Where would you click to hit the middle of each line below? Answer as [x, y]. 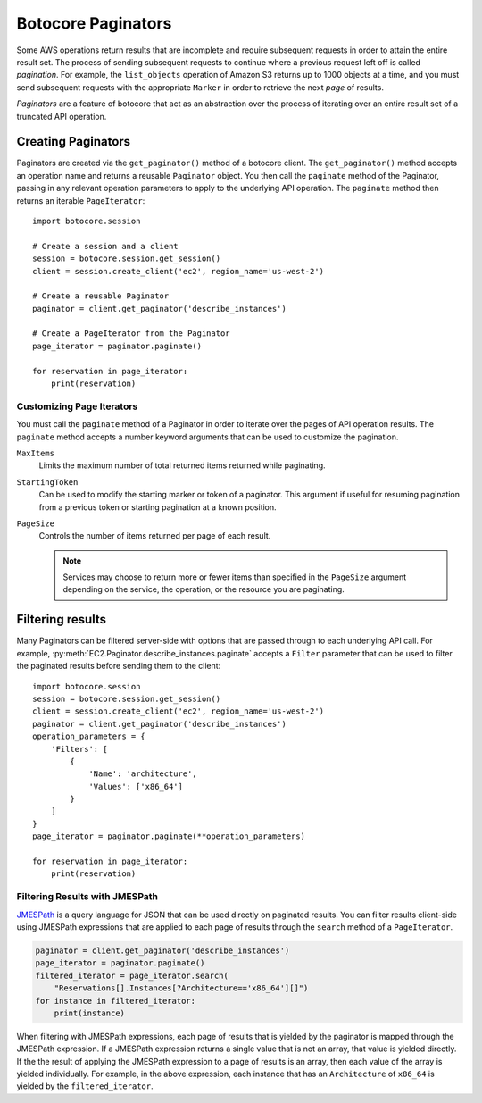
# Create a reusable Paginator [101, 296]
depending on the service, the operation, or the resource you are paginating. [204, 589]
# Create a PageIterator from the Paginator [132, 334]
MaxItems [36, 453]
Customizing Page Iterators [77, 406]
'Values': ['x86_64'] [136, 786]
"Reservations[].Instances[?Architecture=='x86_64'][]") [181, 988]
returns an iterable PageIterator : [81, 200]
